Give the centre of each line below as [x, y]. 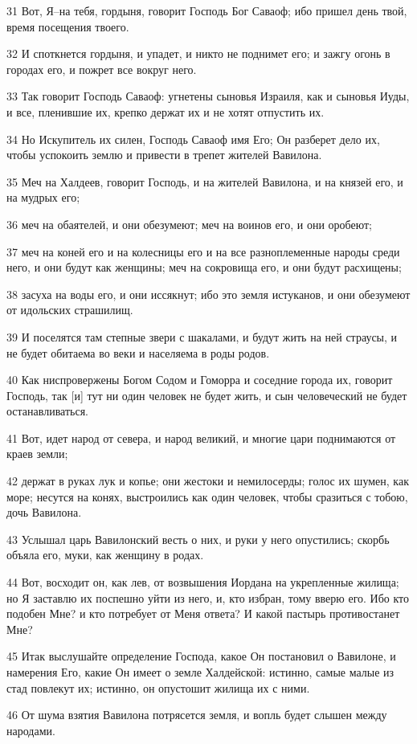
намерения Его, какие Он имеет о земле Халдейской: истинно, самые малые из [200, 672]
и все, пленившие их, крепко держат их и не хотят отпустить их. [166, 111]
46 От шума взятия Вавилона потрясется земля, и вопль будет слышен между [197, 715]
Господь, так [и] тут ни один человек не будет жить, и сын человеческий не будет [207, 395]
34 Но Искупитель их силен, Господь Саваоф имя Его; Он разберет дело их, [193, 139]
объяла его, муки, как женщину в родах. [105, 555]
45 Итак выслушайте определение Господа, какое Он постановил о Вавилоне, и [201, 656]
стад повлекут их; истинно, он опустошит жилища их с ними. [158, 687]
